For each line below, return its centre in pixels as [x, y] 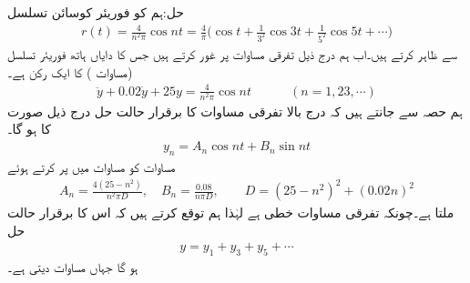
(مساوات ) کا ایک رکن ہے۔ [70, 71]
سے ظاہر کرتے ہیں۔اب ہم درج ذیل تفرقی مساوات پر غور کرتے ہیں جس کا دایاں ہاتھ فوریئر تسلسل [232, 54]
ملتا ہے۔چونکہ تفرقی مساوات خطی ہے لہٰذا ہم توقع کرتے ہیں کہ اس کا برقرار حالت [231, 212]
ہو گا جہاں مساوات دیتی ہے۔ [73, 267]
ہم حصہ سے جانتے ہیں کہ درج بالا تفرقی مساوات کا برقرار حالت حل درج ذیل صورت [235, 111]
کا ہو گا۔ [29, 129]
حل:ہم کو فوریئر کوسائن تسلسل [96, 12]
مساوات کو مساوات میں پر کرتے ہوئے [92, 166]
